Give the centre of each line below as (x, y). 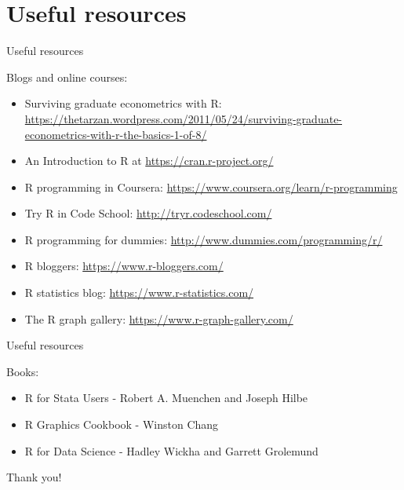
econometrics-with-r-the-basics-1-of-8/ (116, 134)
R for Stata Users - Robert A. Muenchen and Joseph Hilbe (166, 398)
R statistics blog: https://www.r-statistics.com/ (139, 293)
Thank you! (34, 477)
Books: (23, 371)
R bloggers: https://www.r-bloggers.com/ (124, 266)
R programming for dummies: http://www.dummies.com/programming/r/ (204, 239)
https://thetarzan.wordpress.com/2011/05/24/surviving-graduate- (184, 118)
